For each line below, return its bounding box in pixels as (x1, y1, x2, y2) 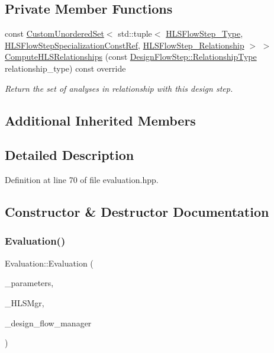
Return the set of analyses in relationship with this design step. (5, 82, 233, 94)
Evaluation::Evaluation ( (5, 256, 94, 269)
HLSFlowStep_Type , (166, 27, 243, 40)
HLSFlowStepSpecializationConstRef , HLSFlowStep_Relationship (5, 38, 244, 51)
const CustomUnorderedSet (5, 27, 104, 40)
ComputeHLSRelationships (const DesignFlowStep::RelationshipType (5, 50, 257, 63)
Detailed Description (5, 146, 134, 164)
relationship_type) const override (5, 62, 126, 74)
